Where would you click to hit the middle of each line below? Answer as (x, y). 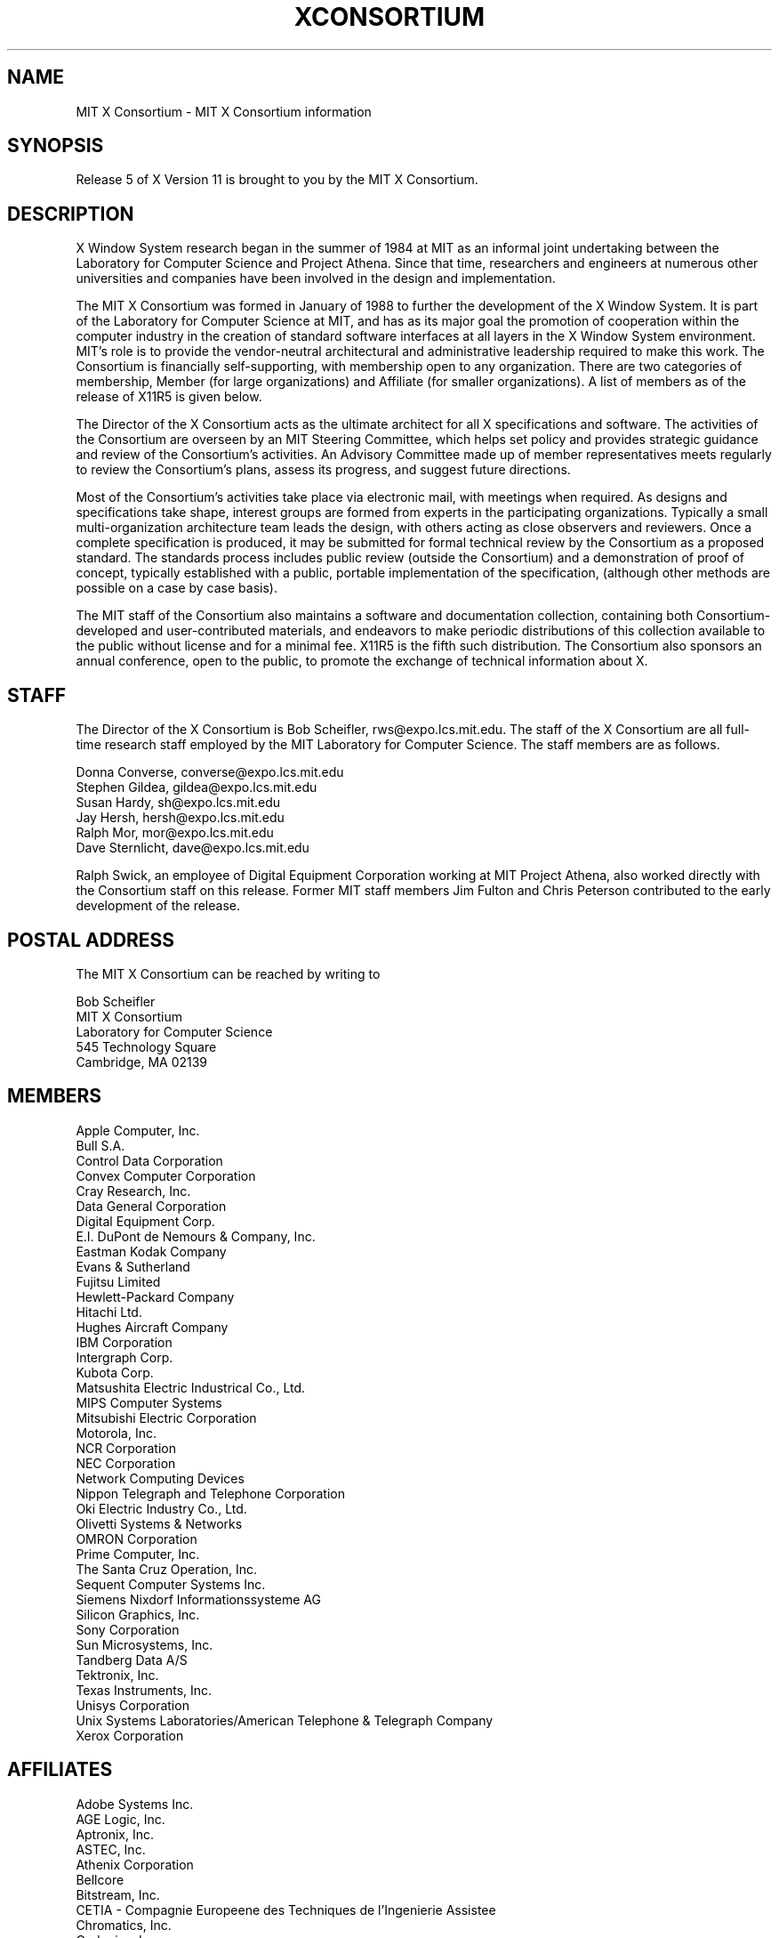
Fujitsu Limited (118, 1281)
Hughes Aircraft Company (152, 1327)
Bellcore (100, 1879)
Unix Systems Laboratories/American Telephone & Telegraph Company (285, 1720)
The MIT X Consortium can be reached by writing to (228, 973)
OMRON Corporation (137, 1538)
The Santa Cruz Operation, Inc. (167, 1569)
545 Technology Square (146, 1046)
